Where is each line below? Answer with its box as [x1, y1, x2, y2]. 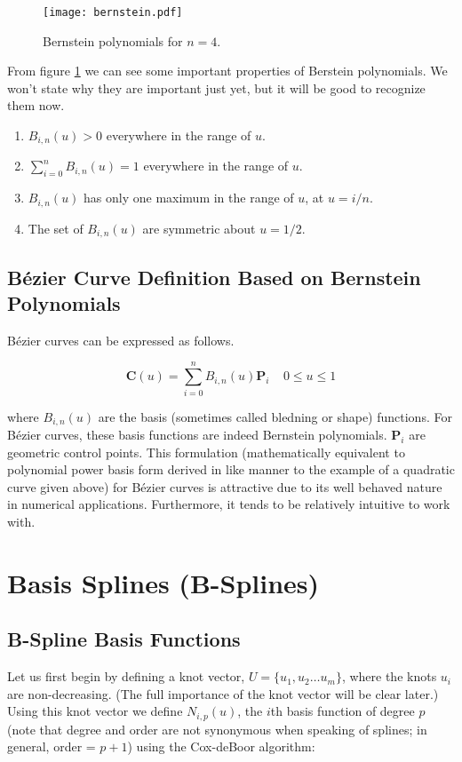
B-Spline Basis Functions [7, 625, 241, 653]
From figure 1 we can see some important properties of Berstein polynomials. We [7, 61, 448, 80]
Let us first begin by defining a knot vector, [7, 667, 245, 686]
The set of [28, 218, 84, 237]
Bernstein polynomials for [43, 31, 183, 50]
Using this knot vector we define [7, 702, 183, 720]
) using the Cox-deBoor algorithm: [127, 737, 315, 756]
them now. [7, 96, 65, 115]
